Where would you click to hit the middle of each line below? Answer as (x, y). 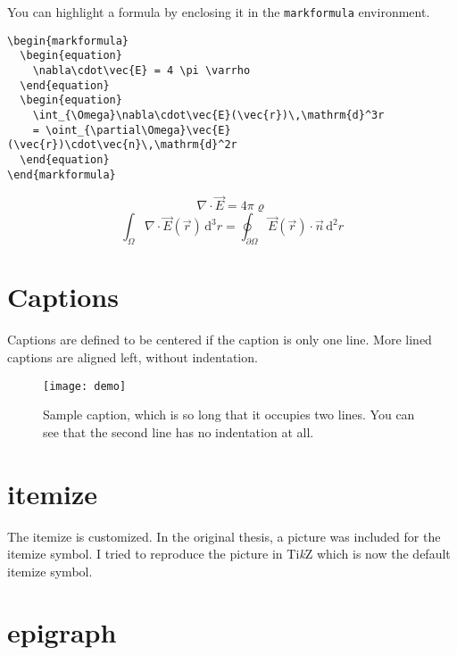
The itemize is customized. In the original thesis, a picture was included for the (224, 536)
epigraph (62, 632)
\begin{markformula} (68, 41)
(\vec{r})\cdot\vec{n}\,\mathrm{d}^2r (122, 145)
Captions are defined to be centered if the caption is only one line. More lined (220, 340)
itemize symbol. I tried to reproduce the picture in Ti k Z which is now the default (229, 554)
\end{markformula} (62, 174)
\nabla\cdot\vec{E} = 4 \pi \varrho (141, 70)
